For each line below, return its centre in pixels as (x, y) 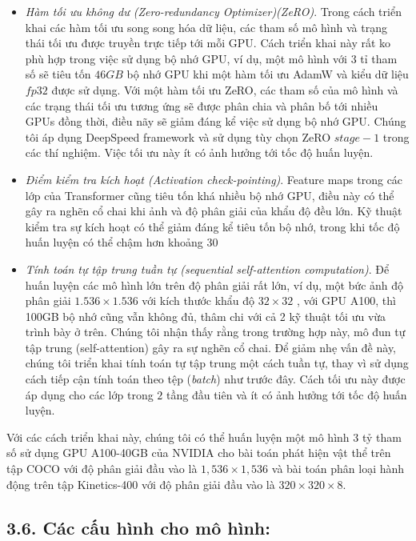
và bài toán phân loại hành (338, 469)
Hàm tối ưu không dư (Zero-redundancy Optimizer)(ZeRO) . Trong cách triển (213, 11)
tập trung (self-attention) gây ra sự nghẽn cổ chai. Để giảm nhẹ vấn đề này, (210, 347)
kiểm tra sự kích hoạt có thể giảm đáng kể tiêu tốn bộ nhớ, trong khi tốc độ (212, 226)
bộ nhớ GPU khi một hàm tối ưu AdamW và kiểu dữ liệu (268, 74)
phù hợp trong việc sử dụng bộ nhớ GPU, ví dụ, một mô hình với (186, 58)
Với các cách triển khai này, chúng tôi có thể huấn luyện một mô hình (178, 437)
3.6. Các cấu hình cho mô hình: (138, 527)
